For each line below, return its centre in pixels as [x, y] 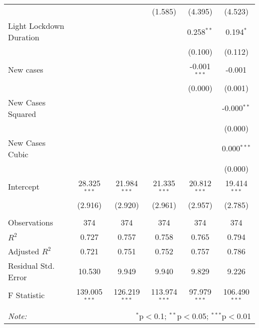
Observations [31, 222]
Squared [22, 113]
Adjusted [24, 251]
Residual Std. [31, 265]
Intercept [24, 187]
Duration [24, 37]
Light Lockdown [36, 26]
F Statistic [26, 295]
